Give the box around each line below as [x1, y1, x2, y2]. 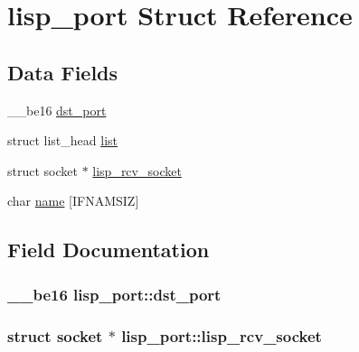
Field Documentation [7, 236, 210, 264]
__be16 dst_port [7, 100, 107, 119]
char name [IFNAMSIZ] [7, 191, 139, 210]
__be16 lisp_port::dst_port [7, 283, 222, 305]
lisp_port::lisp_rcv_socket [121, 324, 322, 347]
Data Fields [7, 58, 118, 86]
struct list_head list [7, 131, 118, 150]
